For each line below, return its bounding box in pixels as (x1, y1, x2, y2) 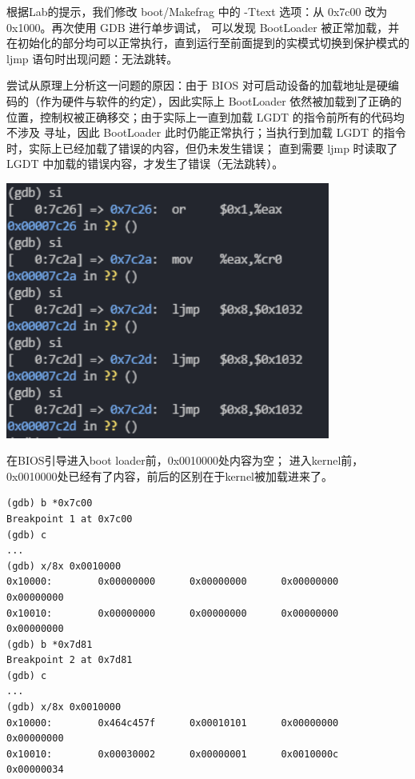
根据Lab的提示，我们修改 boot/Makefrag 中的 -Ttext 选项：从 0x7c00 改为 (6, 3, 388, 19)
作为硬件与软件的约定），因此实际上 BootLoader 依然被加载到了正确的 (39, 92, 402, 109)
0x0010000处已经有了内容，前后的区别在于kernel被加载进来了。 (6, 467, 333, 484)
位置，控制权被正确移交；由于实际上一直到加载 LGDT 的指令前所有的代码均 (6, 108, 405, 125)
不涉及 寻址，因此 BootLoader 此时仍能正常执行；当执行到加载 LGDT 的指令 (6, 124, 406, 141)
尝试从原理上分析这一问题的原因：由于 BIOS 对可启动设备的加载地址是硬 (6, 77, 388, 94)
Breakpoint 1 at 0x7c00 (6, 513, 133, 525)
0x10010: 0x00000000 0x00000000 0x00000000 (6, 607, 339, 619)
